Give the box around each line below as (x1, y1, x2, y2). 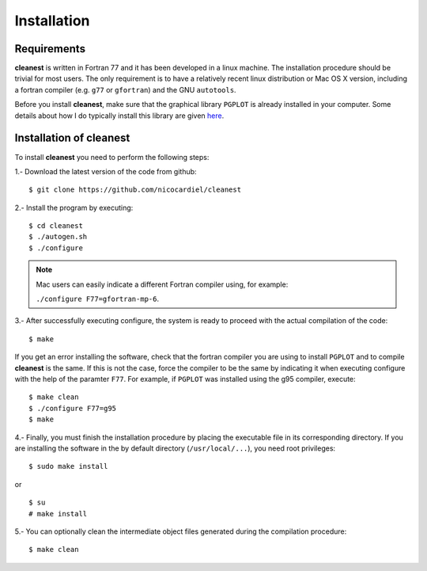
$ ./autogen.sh (28, 232, 88, 242)
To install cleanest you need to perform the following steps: (14, 152, 210, 162)
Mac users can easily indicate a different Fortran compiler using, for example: (36, 280, 289, 289)
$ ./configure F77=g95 (28, 404, 117, 413)
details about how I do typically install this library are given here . (14, 111, 225, 120)
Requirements (14, 42, 86, 55)
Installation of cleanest (14, 131, 130, 145)
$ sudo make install (28, 462, 108, 471)
